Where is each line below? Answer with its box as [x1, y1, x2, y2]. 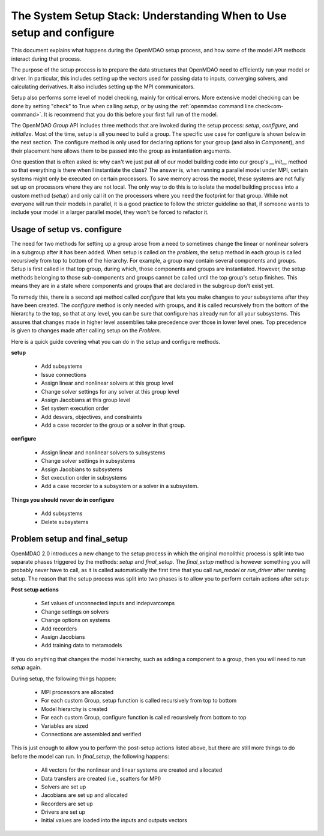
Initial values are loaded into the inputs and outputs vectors [41, 817, 187, 824]
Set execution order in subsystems [41, 474, 127, 481]
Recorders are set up [41, 800, 93, 807]
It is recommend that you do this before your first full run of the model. [44, 111, 218, 118]
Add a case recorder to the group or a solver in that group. [41, 421, 186, 429]
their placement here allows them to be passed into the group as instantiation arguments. [11, 147, 232, 154]
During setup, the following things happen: [11, 675, 116, 682]
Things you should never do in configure [11, 496, 115, 503]
